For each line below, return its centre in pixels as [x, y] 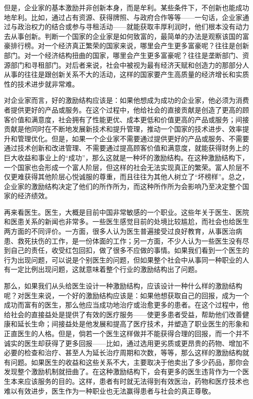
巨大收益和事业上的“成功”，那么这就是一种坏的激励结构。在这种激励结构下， [126, 157]
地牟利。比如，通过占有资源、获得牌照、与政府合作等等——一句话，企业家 [123, 17]
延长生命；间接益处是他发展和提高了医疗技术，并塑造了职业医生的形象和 [133, 324]
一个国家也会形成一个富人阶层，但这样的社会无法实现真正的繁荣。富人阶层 [123, 167]
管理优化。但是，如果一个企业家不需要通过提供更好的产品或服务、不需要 [133, 138]
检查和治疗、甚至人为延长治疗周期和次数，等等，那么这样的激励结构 [133, 352]
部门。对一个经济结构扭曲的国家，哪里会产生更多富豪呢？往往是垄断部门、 [123, 55]
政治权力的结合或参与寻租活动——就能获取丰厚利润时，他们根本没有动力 [133, 27]
